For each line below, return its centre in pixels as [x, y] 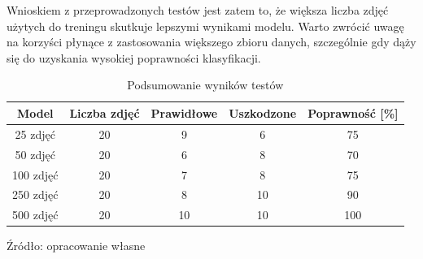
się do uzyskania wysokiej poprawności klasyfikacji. [134, 57]
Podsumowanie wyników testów [205, 85]
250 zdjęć [35, 194]
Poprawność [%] [353, 112]
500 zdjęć [35, 215]
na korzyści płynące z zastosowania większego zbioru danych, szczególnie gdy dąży [211, 42]
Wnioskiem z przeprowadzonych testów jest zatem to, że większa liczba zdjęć [198, 10]
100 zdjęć [35, 174]
